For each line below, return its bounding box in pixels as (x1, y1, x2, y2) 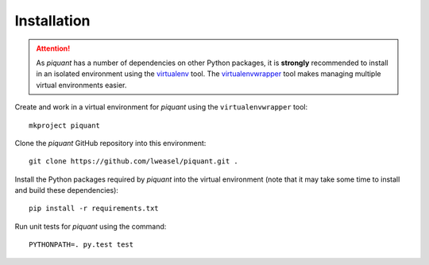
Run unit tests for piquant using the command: (14, 221, 167, 231)
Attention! (36, 44, 71, 53)
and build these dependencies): (14, 186, 119, 195)
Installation (14, 12, 91, 29)
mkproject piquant (29, 121, 101, 130)
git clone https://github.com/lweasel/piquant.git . (29, 157, 238, 166)
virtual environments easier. (36, 80, 127, 90)
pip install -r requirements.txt (29, 204, 159, 213)
